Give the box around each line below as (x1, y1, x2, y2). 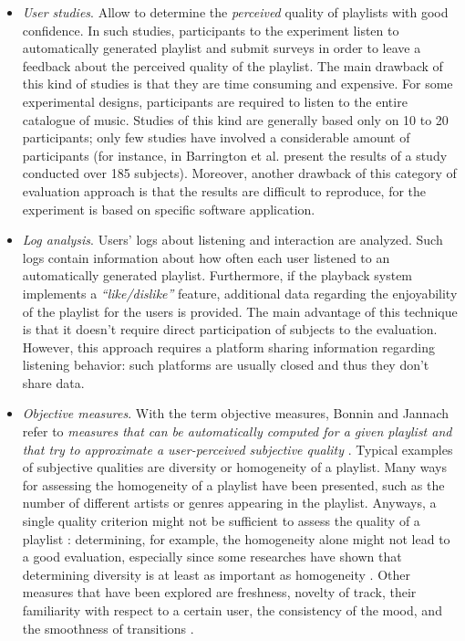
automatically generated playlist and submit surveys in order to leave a (22, 38, 421, 58)
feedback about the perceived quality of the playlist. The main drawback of (22, 56, 443, 75)
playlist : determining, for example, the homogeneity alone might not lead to (22, 529, 450, 548)
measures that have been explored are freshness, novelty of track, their (22, 583, 417, 602)
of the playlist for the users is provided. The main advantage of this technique (22, 301, 458, 320)
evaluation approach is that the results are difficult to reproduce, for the (22, 181, 427, 200)
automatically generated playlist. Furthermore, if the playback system (22, 266, 413, 285)
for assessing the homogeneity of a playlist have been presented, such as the (22, 475, 445, 494)
